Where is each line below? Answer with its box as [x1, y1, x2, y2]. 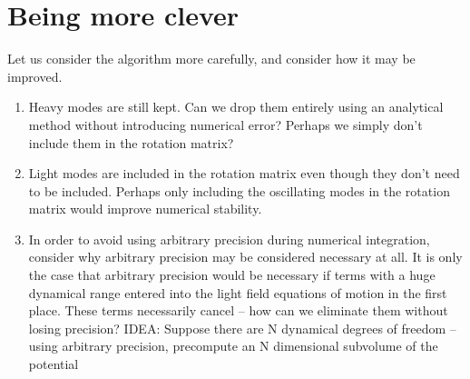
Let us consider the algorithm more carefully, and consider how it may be [7, 49, 416, 68]
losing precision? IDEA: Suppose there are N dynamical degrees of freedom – [28, 318, 456, 337]
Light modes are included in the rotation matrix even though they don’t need [28, 164, 460, 183]
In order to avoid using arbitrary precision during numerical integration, [28, 229, 430, 248]
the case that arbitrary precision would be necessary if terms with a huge [28, 265, 436, 284]
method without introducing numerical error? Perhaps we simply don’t [28, 115, 423, 134]
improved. [7, 66, 63, 85]
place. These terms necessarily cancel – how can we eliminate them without [28, 301, 448, 320]
